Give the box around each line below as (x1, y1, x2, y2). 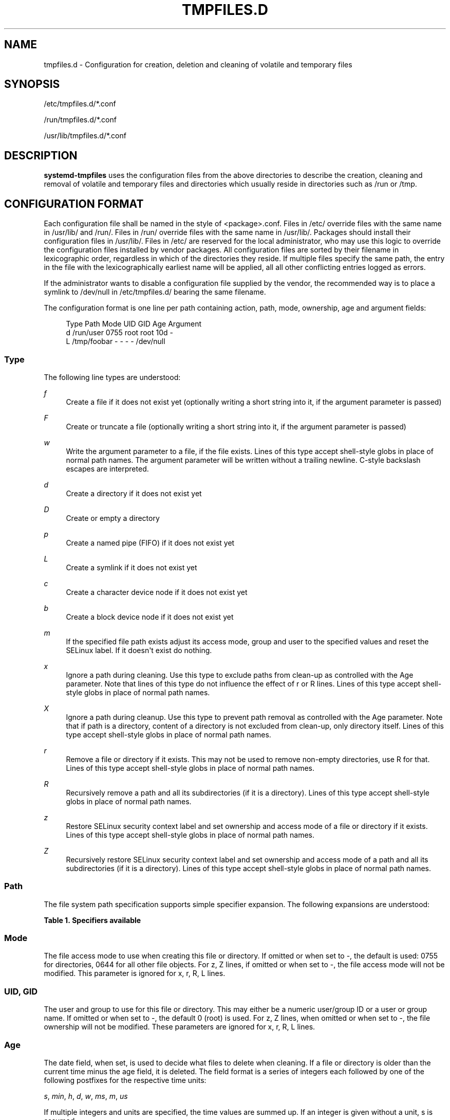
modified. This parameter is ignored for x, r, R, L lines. (44, 969, 226, 978)
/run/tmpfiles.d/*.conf (44, 115, 117, 124)
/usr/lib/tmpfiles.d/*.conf (44, 131, 126, 140)
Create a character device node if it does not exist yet (66, 587, 248, 597)
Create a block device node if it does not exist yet (66, 612, 234, 621)
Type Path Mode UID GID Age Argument (66, 319, 202, 329)
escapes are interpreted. (66, 464, 149, 473)
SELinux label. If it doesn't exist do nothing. (66, 645, 212, 655)
